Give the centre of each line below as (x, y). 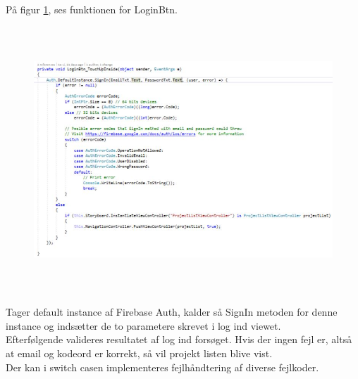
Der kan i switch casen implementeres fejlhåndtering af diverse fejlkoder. (162, 367)
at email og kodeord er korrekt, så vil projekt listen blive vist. (139, 353)
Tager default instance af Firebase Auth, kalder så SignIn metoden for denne (172, 312)
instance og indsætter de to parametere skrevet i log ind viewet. (143, 325)
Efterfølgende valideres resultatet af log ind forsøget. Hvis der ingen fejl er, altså (179, 339)
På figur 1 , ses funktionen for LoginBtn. (92, 9)
